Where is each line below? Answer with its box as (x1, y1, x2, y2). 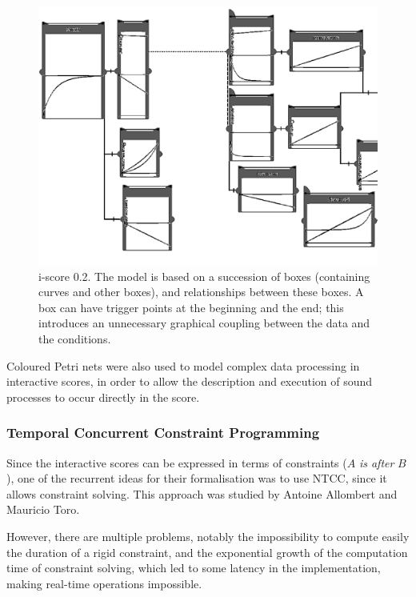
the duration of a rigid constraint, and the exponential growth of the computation (6, 543, 408, 560)
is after (358, 454, 394, 471)
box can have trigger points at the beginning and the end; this (38, 298, 344, 315)
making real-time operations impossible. (6, 575, 202, 591)
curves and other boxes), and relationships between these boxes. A (38, 283, 364, 300)
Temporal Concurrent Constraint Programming (6, 423, 320, 443)
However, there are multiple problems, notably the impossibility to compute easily (6, 527, 410, 544)
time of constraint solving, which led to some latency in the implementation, (6, 559, 381, 576)
